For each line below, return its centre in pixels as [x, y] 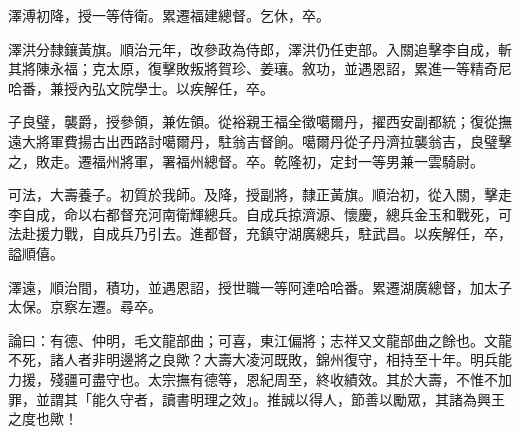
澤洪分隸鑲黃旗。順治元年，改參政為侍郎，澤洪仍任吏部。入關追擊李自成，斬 [260, 48]
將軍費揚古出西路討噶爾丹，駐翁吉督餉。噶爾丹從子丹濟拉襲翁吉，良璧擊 [273, 140]
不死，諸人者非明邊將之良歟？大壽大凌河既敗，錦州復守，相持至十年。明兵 [253, 359]
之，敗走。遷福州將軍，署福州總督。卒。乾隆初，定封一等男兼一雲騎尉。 [246, 160]
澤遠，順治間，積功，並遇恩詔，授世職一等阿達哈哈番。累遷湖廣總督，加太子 [260, 286]
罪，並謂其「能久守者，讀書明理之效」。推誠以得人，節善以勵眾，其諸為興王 [256, 398]
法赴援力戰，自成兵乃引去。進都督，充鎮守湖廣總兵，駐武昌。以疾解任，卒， [260, 233]
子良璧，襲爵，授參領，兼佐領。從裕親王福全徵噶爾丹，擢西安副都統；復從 [253, 121]
